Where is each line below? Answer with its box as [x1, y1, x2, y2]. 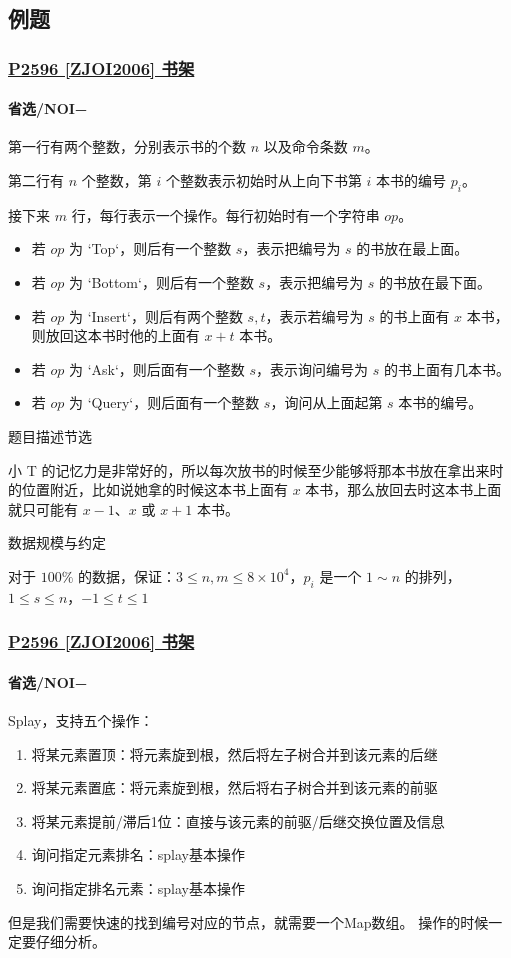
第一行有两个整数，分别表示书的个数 [8, 136, 246, 157]
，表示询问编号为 [256, 358, 369, 379]
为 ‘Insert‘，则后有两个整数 [68, 305, 243, 326]
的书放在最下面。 [379, 272, 492, 292]
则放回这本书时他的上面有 [31, 325, 200, 346]
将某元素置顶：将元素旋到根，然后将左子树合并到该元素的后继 [31, 743, 438, 764]
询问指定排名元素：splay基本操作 [31, 877, 245, 898]
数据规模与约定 [8, 532, 106, 553]
